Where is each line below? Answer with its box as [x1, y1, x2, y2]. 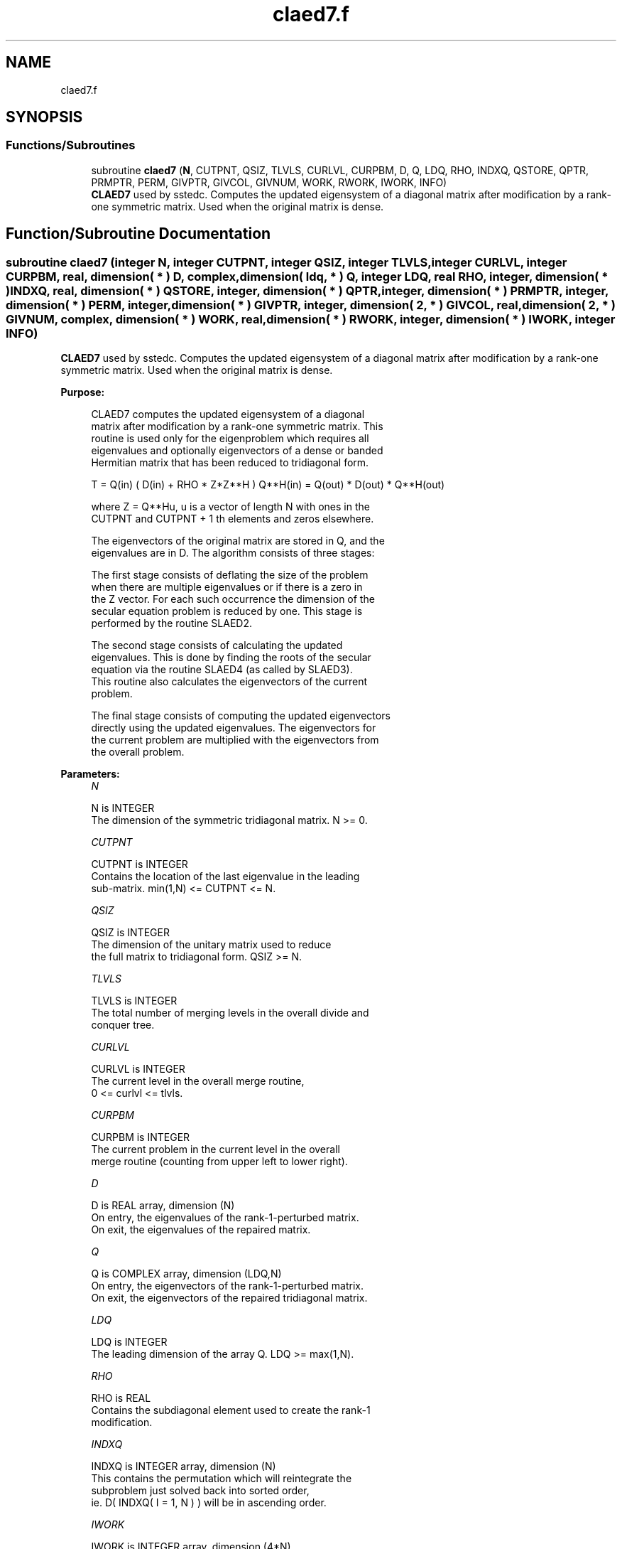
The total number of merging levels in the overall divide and [91, 1007, 369, 1019]
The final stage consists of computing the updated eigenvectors [91, 709, 391, 722]
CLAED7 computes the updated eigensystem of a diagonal [91, 408, 365, 421]
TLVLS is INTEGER [91, 995, 178, 1007]
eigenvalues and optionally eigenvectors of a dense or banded [91, 444, 383, 457]
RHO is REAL [91, 1392, 151, 1405]
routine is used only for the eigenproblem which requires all [91, 432, 369, 445]
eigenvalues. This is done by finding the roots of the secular [91, 651, 371, 664]
